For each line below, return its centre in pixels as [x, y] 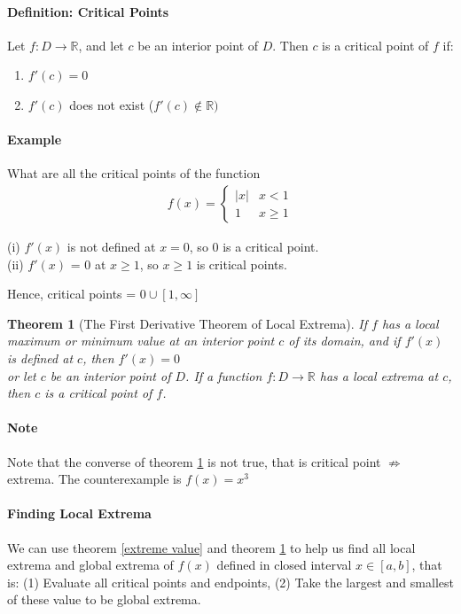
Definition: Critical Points [88, 11]
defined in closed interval [284, 565]
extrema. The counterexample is [94, 479]
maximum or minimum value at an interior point [141, 341]
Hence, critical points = [72, 294]
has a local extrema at [379, 375]
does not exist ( [112, 104]
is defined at [40, 358]
